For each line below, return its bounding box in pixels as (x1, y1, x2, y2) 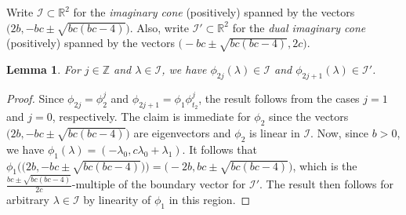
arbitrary (6, 191, 49, 207)
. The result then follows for (259, 176, 393, 192)
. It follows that (182, 140, 257, 157)
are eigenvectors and (133, 124, 231, 140)
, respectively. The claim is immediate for (52, 108, 251, 125)
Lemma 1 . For (6, 61, 81, 78)
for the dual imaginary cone (232, 19, 366, 35)
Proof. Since (6, 89, 64, 106)
